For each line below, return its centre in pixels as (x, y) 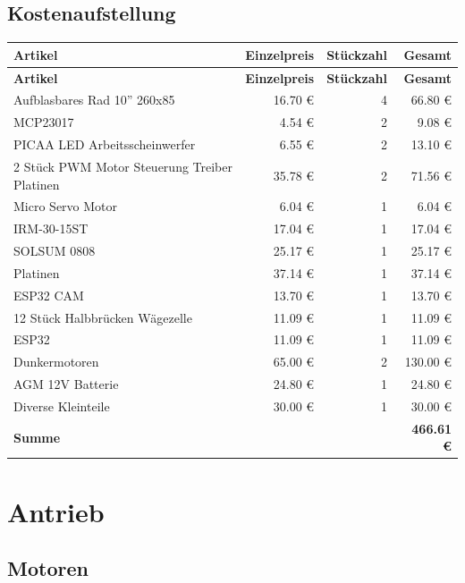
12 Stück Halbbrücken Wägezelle (103, 317)
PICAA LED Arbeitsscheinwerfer (105, 144)
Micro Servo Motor (66, 206)
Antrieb (56, 511)
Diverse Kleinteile (62, 406)
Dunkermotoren (56, 362)
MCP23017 (44, 122)
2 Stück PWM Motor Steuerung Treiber (123, 166)
